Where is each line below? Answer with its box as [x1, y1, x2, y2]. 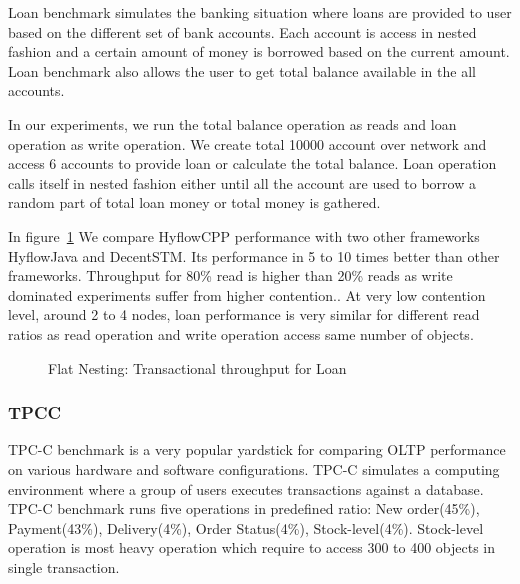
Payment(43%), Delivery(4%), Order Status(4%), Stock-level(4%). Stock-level [8, 517, 484, 538]
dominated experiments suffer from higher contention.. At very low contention [8, 284, 486, 305]
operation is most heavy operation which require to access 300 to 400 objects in [8, 537, 496, 558]
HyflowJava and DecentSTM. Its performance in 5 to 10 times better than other [8, 245, 500, 266]
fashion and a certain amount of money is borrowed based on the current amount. [8, 41, 510, 62]
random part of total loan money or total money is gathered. [8, 192, 381, 213]
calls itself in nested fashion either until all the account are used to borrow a [8, 172, 476, 193]
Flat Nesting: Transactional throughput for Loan [48, 357, 347, 378]
